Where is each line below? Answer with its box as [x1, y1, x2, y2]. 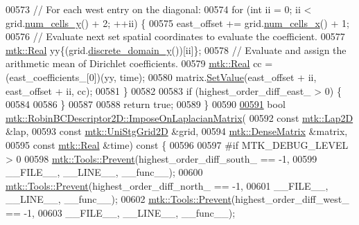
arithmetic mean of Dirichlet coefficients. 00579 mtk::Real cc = [6, 56, 273, 71]
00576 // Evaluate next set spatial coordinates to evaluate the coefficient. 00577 [6, 29, 345, 44]
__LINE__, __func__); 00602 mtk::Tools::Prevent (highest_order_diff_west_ [6, 192, 349, 206]
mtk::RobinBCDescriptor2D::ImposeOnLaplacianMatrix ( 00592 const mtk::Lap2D [6, 110, 353, 125]
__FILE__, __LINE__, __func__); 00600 [6, 165, 203, 179]
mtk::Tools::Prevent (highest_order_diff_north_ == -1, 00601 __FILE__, [6, 178, 329, 192]
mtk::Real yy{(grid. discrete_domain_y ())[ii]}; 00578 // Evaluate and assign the [6, 42, 347, 57]
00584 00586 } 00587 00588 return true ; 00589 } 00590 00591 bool [6, 97, 286, 111]
